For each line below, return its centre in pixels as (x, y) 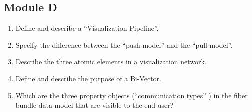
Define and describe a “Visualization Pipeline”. (87, 28)
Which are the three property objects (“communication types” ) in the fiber (132, 95)
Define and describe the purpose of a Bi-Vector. (88, 78)
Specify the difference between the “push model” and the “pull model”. (124, 45)
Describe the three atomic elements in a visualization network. (111, 62)
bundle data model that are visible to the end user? (95, 105)
